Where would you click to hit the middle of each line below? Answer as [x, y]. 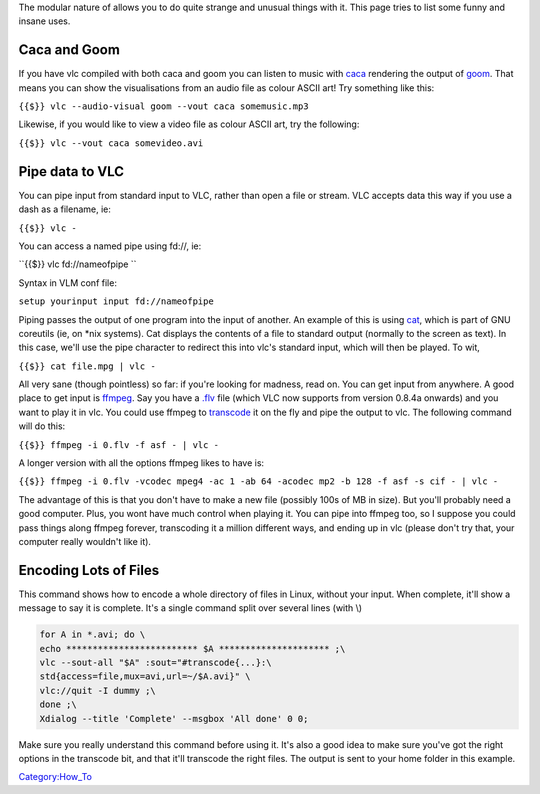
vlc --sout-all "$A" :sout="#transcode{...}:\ [155, 663]
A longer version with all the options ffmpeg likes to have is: [141, 463]
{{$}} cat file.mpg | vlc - [87, 366]
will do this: [42, 426]
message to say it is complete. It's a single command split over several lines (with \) [190, 608]
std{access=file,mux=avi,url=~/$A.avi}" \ [145, 676]
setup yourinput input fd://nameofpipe [116, 301]
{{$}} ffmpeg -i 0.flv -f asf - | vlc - [119, 444]
